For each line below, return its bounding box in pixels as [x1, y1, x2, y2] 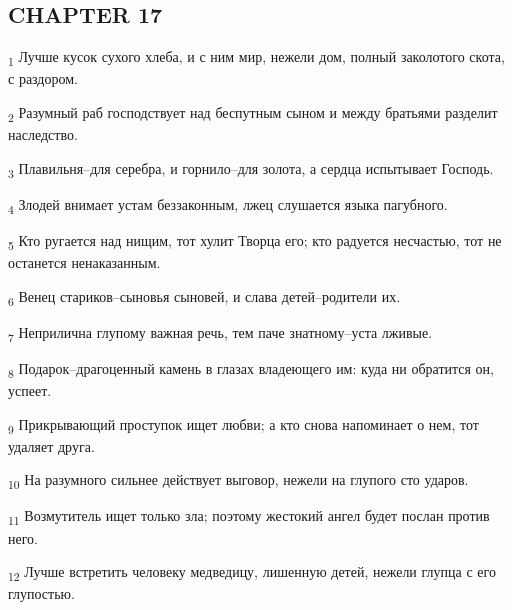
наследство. [8, 124, 78, 145]
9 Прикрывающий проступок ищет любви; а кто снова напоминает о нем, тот [8, 413, 479, 437]
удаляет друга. [8, 435, 95, 456]
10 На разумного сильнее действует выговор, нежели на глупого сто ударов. [8, 469, 469, 493]
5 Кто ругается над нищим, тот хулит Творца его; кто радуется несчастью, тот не [8, 229, 502, 253]
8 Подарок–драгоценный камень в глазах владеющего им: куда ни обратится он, [8, 357, 494, 381]
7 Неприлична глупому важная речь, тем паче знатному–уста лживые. [8, 321, 433, 345]
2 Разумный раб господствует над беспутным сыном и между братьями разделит [8, 101, 498, 125]
